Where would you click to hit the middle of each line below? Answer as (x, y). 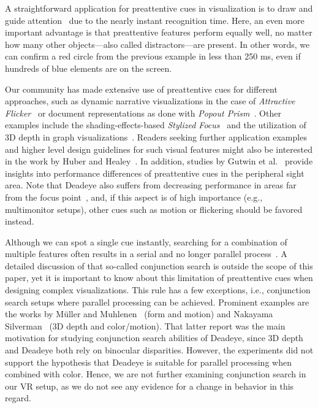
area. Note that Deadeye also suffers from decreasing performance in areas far (151, 185)
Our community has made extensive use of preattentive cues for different (141, 89)
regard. (18, 398)
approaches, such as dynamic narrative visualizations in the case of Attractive (150, 101)
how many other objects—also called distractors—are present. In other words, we (157, 44)
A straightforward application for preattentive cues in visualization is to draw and (159, 8)
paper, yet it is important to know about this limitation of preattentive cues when (159, 278)
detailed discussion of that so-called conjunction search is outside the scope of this (159, 265)
